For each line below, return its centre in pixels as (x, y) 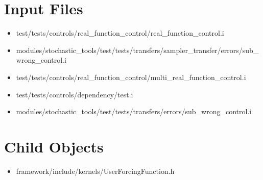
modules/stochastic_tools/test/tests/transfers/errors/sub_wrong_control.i (134, 111)
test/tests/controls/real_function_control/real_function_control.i (120, 33)
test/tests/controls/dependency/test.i (75, 94)
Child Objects (54, 146)
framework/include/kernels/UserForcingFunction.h (95, 171)
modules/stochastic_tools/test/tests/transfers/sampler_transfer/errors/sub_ (137, 50)
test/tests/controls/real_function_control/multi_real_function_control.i (131, 77)
